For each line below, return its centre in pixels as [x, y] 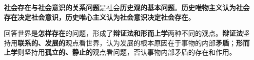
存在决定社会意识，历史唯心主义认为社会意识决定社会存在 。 [99, 17]
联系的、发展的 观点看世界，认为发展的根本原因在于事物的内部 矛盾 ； [127, 42]
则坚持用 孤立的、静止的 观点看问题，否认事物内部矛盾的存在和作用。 [127, 52]
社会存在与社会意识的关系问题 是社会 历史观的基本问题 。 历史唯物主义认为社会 [127, 7]
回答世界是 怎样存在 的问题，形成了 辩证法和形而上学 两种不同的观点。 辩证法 [123, 33]
